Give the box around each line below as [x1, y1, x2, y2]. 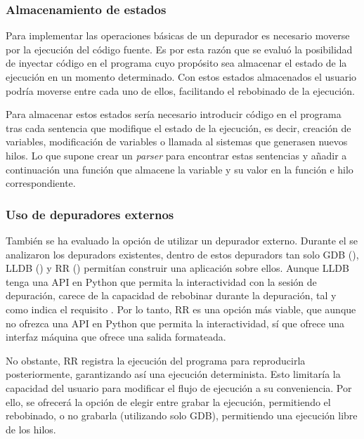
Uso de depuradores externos [6, 205, 174, 223]
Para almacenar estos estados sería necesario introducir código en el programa [6, 107, 342, 122]
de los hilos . [6, 421, 56, 436]
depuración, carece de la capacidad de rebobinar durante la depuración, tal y [6, 288, 337, 303]
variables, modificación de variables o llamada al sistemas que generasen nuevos [6, 134, 348, 149]
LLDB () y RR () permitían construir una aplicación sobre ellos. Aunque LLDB [6, 261, 349, 275]
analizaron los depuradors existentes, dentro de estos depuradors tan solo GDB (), [6, 247, 359, 261]
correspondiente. [6, 176, 76, 190]
